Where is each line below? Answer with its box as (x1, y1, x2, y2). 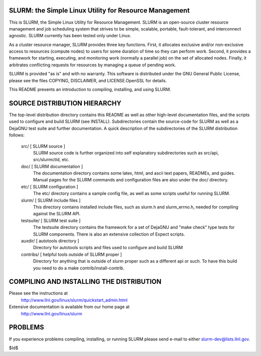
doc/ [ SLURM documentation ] (21, 163, 83, 169)
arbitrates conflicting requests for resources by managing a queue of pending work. (9, 62, 176, 68)
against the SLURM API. (33, 211, 81, 217)
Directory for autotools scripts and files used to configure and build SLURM (33, 245, 183, 251)
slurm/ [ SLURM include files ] (21, 197, 81, 203)
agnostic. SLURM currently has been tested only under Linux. (9, 33, 131, 39)
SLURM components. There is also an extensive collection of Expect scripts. (33, 231, 185, 237)
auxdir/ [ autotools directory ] (21, 237, 79, 244)
